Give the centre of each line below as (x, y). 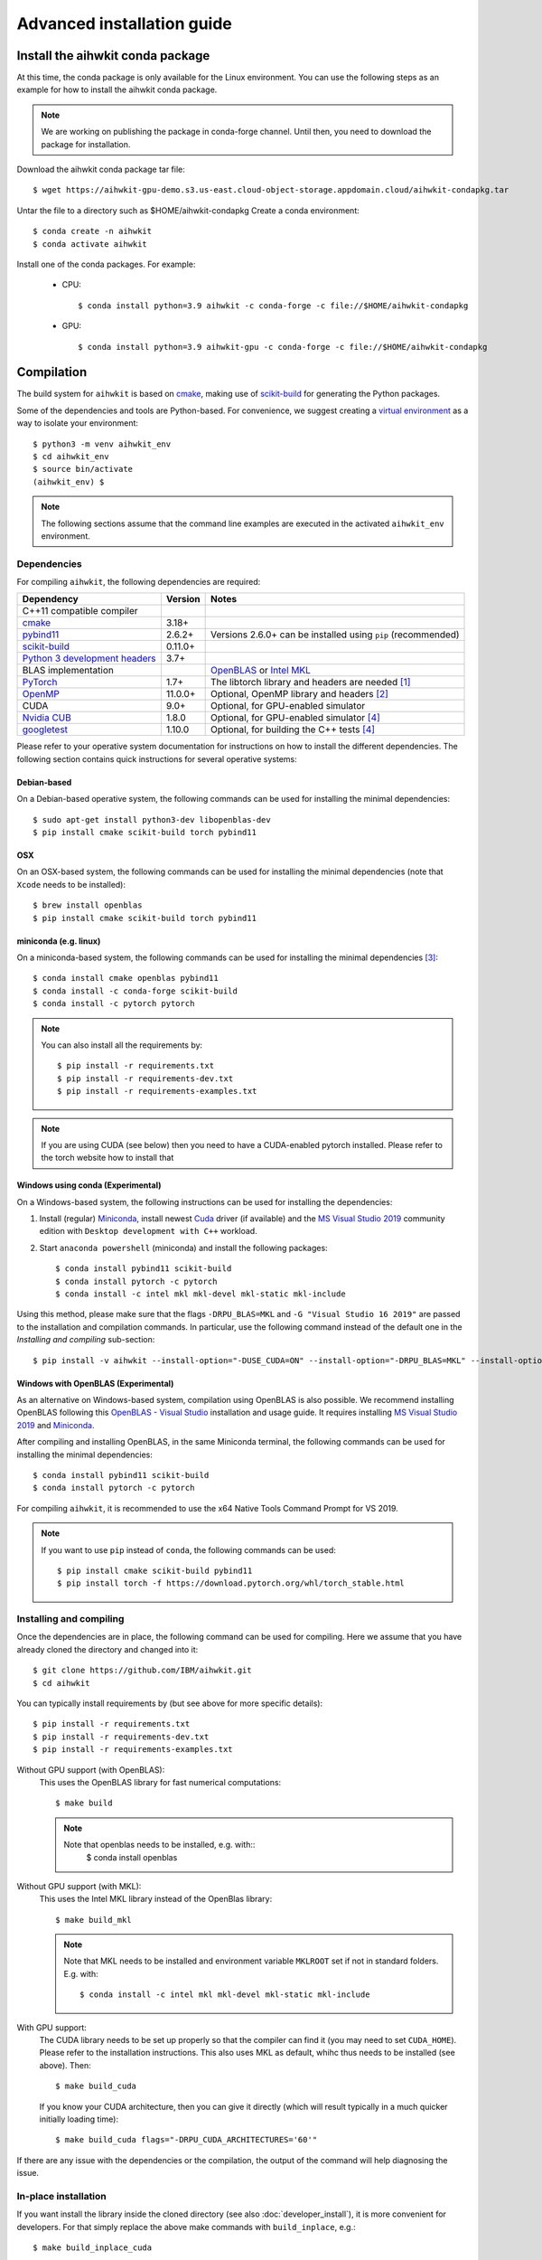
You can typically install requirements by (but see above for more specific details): (170, 1703)
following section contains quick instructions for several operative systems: (157, 758)
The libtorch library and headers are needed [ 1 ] (310, 683)
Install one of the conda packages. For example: (106, 264)
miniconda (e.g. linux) (59, 941)
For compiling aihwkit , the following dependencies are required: (139, 582)
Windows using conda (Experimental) (89, 1185)
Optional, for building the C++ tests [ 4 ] (292, 730)
